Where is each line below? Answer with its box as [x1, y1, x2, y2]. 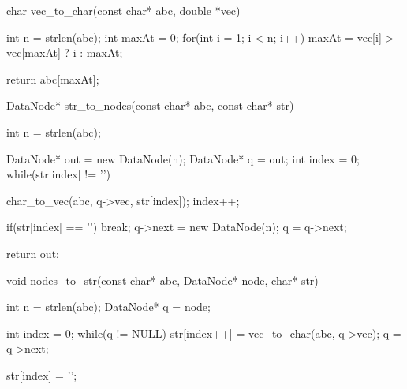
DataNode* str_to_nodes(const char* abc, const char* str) [6, 97, 294, 114]
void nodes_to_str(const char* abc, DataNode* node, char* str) [6, 271, 319, 288]
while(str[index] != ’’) [6, 166, 110, 182]
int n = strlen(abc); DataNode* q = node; [6, 298, 211, 315]
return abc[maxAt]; [6, 70, 99, 87]
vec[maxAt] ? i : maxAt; [6, 44, 123, 61]
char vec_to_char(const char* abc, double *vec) [6, 2, 241, 18]
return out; [6, 245, 59, 261]
